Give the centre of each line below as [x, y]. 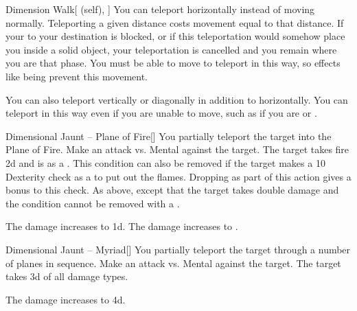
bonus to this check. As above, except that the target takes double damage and [172, 190]
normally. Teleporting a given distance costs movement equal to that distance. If [175, 22]
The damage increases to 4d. [66, 299]
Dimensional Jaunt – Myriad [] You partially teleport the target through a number [178, 249]
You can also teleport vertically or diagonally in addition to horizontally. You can [177, 99]
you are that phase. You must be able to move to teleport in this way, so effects [173, 63]
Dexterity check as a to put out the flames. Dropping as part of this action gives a [178, 176]
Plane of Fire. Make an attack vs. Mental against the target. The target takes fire [177, 149]
